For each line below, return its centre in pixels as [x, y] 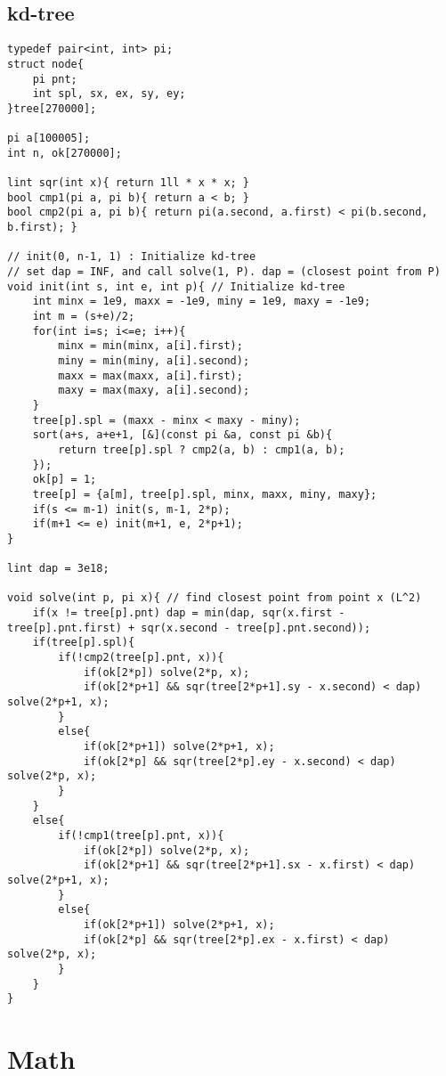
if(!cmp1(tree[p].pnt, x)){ [141, 835]
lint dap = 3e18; [58, 569]
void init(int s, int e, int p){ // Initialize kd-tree [176, 286]
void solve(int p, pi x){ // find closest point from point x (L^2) [215, 598]
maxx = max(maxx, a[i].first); [150, 375]
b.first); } [42, 228]
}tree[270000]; [52, 108]
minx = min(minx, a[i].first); [150, 346]
